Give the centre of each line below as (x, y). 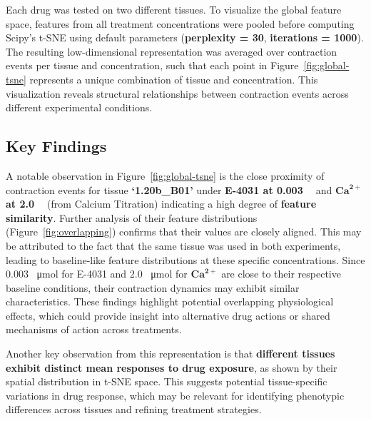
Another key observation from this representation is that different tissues (171, 354)
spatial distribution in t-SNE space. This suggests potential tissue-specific (167, 381)
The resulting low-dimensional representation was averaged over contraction (172, 51)
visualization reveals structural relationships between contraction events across (177, 93)
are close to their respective (281, 274)
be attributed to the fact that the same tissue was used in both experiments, (173, 245)
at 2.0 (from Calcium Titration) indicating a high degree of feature (161, 204)
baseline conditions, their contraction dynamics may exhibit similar (153, 287)
